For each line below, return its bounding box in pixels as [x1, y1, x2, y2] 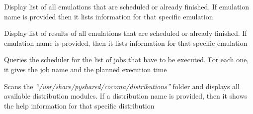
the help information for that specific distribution [4, 100, 155, 111]
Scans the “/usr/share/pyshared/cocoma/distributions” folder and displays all [4, 81, 240, 91]
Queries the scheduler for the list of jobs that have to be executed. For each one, [4, 54, 249, 65]
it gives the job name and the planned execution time [4, 64, 167, 74]
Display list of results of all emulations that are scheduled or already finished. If [4, 28, 247, 38]
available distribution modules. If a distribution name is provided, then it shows [4, 91, 248, 101]
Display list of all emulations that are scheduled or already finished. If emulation [4, 1, 250, 11]
